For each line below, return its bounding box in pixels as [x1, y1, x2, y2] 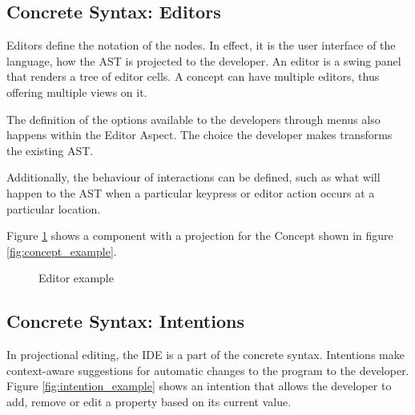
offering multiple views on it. [6, 83, 147, 100]
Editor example [38, 269, 114, 286]
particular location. [6, 200, 101, 217]
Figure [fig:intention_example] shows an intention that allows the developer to [6, 377, 392, 394]
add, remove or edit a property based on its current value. [6, 393, 292, 409]
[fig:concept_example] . [6, 242, 117, 259]
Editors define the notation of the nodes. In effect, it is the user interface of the [6, 37, 396, 54]
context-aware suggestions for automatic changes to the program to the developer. [6, 361, 409, 378]
